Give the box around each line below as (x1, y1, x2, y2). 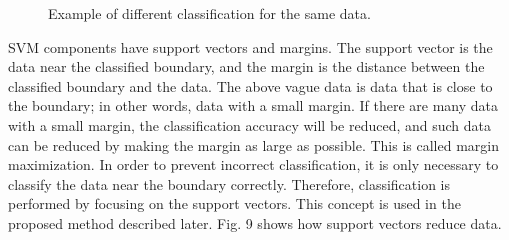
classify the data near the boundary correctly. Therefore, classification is (8, 173, 451, 194)
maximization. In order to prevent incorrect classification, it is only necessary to (8, 154, 499, 175)
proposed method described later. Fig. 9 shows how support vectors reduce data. (8, 212, 502, 233)
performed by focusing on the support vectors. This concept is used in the (8, 193, 461, 214)
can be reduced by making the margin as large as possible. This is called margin (8, 134, 499, 155)
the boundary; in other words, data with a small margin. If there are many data (8, 95, 499, 116)
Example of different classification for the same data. (48, 3, 371, 23)
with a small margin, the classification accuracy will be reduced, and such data (8, 114, 492, 135)
